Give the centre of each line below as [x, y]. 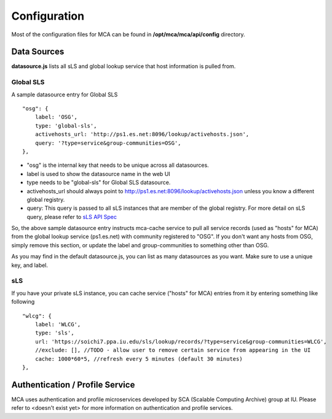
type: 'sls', [54, 333]
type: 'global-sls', [66, 125]
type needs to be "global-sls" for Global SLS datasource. [99, 183]
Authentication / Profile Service [73, 384]
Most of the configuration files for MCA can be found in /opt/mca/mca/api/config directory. [128, 34]
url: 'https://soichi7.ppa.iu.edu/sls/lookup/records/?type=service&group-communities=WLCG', [181, 341]
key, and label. [30, 265]
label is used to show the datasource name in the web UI [98, 174]
